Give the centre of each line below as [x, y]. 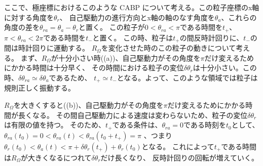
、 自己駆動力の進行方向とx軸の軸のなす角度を [137, 17]
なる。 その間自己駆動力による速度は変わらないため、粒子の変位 [140, 115]
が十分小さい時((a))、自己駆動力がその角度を [126, 57]
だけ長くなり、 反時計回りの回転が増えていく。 [179, 157]
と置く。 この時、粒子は [133, 37]
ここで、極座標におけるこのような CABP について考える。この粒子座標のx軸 [132, 7]
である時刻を [205, 125]
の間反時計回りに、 [212, 37]
